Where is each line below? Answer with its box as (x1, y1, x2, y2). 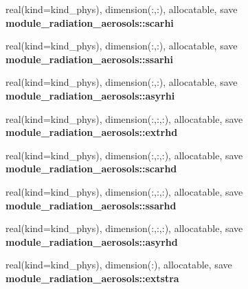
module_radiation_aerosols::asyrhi (5, 88, 175, 102)
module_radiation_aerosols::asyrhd (5, 234, 178, 248)
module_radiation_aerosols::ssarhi (5, 51, 174, 66)
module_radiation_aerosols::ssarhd (5, 198, 177, 212)
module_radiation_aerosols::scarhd (5, 161, 177, 176)
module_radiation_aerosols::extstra (5, 270, 179, 285)
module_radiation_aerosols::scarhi (5, 15, 174, 30)
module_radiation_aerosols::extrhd (5, 125, 178, 139)
